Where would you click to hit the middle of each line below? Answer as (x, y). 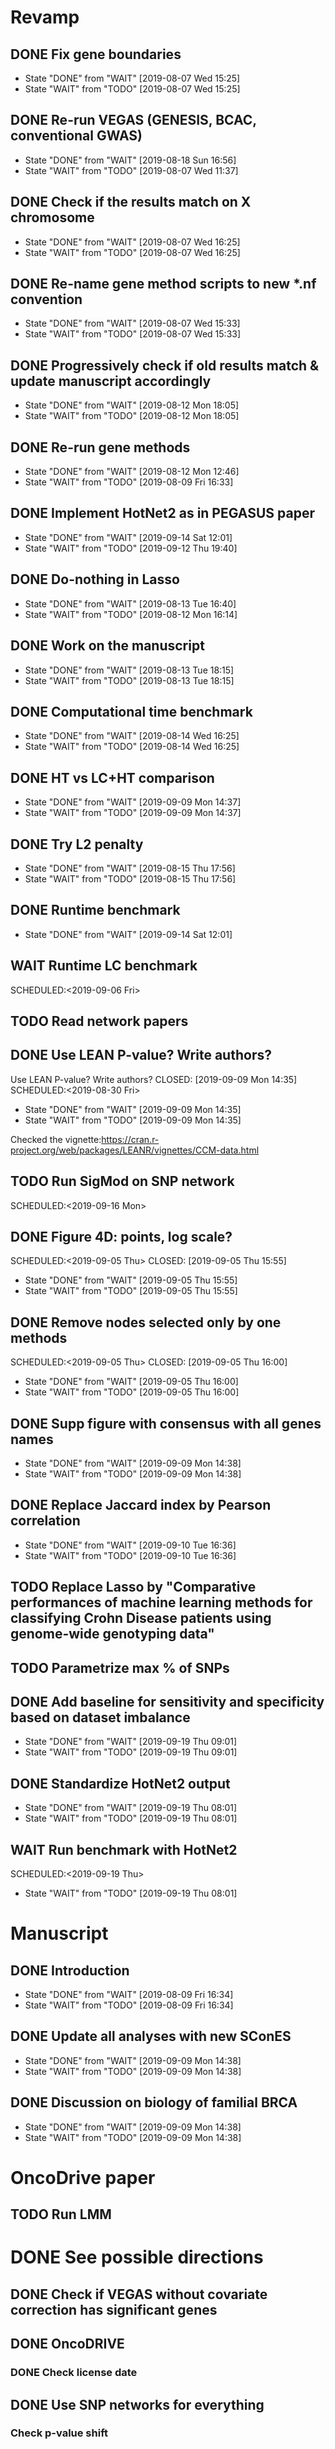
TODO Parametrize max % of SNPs (120, 1667)
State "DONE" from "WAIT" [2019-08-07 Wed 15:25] (132, 78)
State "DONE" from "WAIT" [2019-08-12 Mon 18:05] (132, 405)
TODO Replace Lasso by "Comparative (133, 1587)
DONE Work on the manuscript (107, 646)
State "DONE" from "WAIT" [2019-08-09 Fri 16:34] (129, 1995)
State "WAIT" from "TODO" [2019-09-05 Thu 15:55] (131, 1291)
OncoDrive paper (83, 2177)
